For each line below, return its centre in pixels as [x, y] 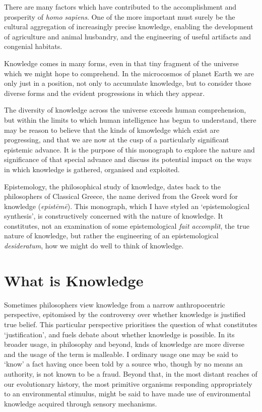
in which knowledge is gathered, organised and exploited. [92, 169]
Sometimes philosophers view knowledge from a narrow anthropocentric [115, 304]
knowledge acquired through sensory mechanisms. [81, 403]
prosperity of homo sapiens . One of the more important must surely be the [120, 16]
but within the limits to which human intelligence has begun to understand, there [130, 119]
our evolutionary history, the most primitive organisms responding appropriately [128, 383]
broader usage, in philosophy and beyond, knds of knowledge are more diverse [124, 344]
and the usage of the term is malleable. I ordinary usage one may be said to [121, 354]
